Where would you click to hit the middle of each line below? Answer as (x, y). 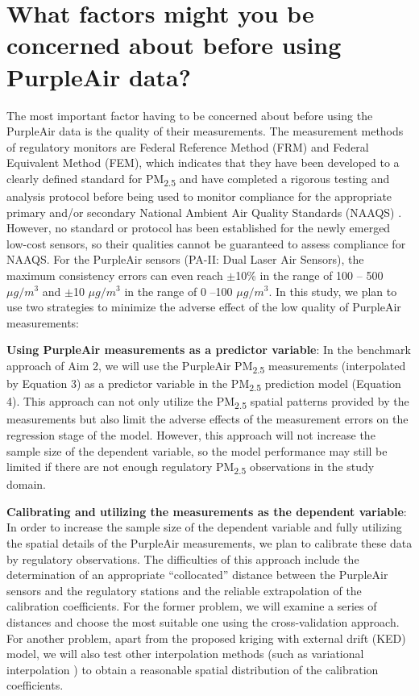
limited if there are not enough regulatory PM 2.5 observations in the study (191, 467)
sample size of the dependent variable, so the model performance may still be (197, 450)
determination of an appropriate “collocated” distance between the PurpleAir (197, 575)
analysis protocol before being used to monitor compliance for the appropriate (199, 196)
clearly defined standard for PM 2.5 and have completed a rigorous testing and (198, 179)
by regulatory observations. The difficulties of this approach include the (183, 558)
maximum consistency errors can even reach (115, 275)
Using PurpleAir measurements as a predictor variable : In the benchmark (209, 350)
